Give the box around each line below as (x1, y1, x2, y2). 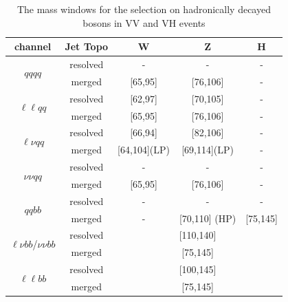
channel (14, 39, 52, 54)
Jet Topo (65, 39, 109, 54)
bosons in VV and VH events (82, 15, 206, 30)
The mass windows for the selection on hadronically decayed (16, 2, 271, 16)
